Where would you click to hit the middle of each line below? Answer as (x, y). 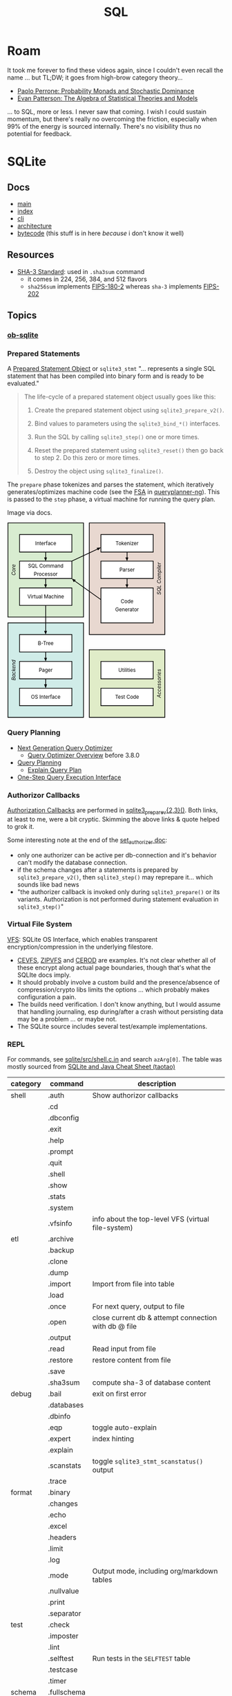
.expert (59, 1439)
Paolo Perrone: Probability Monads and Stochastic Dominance (106, 91)
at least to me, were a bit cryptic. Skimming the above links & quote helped (113, 819)
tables (102, 1580)
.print (57, 1603)
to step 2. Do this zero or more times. (87, 458)
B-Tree (46, 644)
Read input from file (124, 1349)
